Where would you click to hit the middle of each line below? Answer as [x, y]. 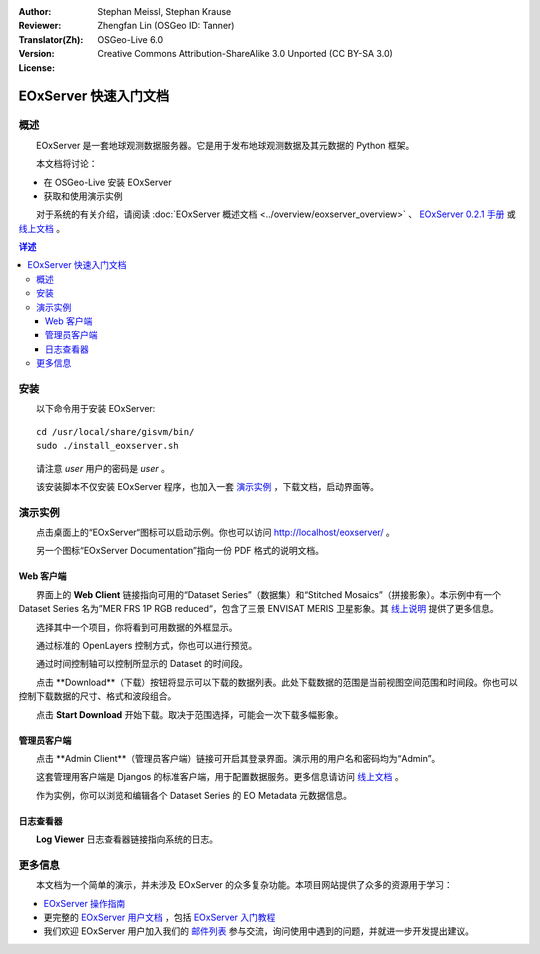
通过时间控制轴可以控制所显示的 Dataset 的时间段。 [142, 664]
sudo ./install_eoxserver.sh [107, 446]
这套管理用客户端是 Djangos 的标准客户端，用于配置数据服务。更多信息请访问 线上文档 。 [219, 777]
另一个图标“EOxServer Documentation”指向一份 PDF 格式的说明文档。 [180, 551]
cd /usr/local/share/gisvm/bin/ [115, 431]
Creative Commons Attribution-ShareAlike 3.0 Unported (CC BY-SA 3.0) [245, 54]
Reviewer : [40, 26]
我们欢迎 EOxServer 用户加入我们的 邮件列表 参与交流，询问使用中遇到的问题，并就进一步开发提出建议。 [259, 931]
